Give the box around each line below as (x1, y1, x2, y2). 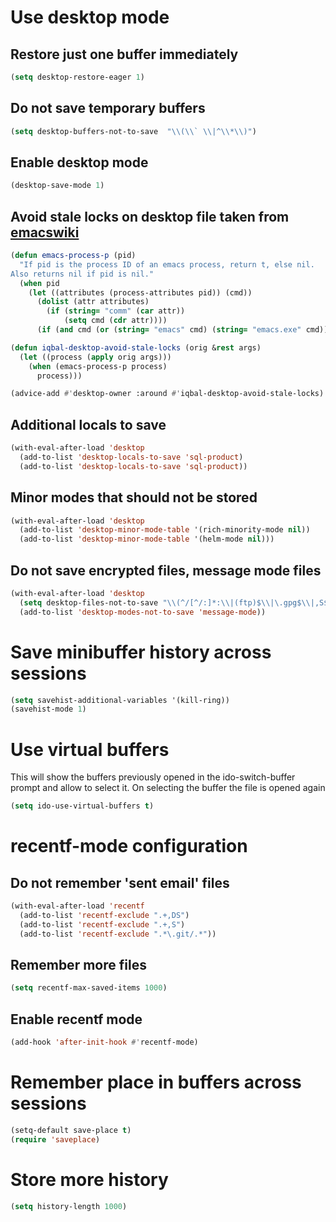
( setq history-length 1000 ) (10, 1201, 128, 1211)
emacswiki (10, 224, 80, 241)
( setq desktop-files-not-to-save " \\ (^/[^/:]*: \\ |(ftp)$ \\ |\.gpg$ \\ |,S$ (19, 597, 329, 608)
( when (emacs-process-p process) (28, 361, 168, 371)
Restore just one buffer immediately (10, 46, 239, 63)
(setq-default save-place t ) (10, 1125, 132, 1135)
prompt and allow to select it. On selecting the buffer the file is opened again (10, 782, 326, 794)
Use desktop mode (10, 6, 170, 29)
